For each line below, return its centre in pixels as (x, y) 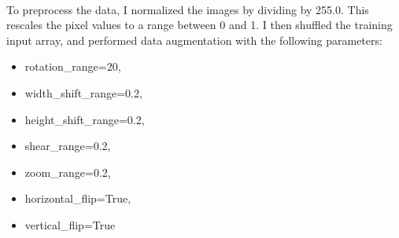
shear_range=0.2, (68, 146)
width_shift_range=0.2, (83, 92)
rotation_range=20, (73, 66)
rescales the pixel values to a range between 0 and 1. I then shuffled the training (199, 25)
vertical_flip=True (70, 224)
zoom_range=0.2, (68, 172)
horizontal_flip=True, (78, 198)
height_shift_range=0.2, (85, 119)
